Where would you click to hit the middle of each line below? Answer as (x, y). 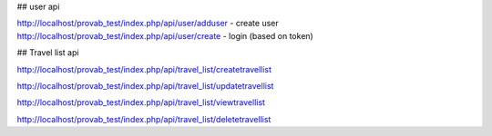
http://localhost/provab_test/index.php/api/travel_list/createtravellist (144, 69)
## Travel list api (48, 53)
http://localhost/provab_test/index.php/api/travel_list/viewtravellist (141, 102)
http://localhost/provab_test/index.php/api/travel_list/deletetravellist (144, 119)
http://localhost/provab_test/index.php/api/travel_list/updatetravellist (145, 85)
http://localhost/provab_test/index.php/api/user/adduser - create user (148, 24)
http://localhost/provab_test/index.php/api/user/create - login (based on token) (165, 35)
